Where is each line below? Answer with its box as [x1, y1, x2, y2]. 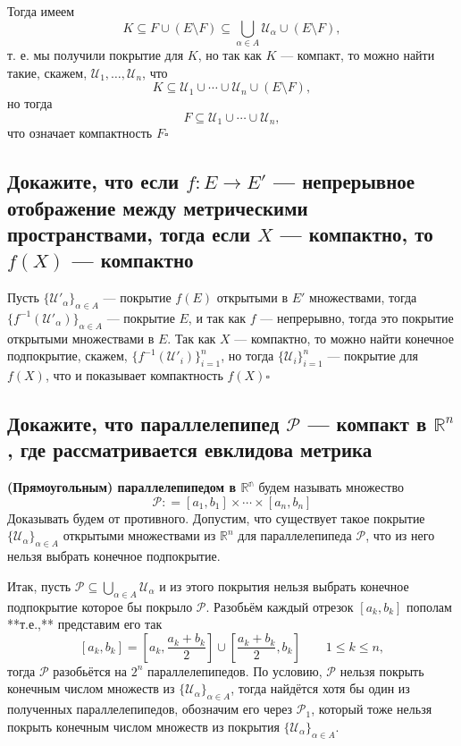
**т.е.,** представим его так [7, 615, 163, 633]
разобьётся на [53, 661, 128, 680]
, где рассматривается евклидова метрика [7, 436, 373, 463]
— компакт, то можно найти [281, 45, 435, 64]
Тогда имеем [7, 2, 75, 20]
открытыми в [216, 288, 288, 307]
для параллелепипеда [238, 526, 352, 545]
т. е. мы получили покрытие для [7, 45, 184, 64]
